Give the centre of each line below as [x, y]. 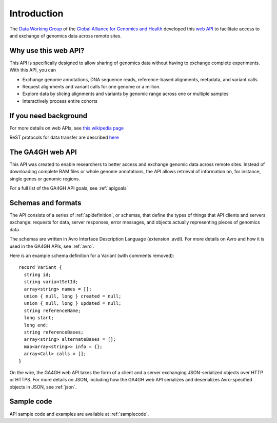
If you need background [48, 116]
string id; [37, 274]
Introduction [36, 13]
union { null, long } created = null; [73, 296]
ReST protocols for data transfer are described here [64, 137]
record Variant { [40, 268]
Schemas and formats [45, 203]
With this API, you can [33, 70]
